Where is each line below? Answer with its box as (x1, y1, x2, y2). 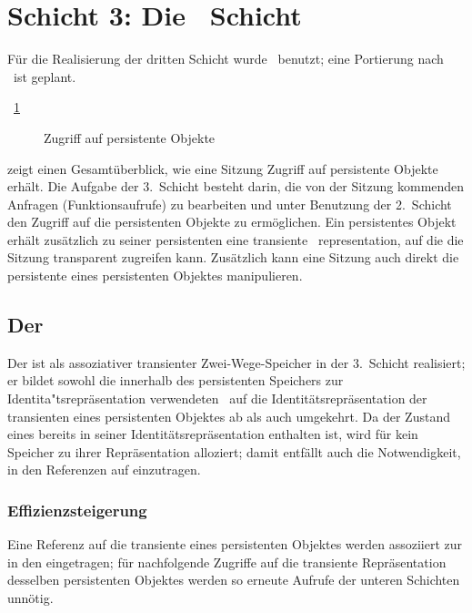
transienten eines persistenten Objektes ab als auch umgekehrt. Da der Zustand (7, 406, 450, 425)
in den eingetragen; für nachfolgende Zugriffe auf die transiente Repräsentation (7, 552, 447, 571)
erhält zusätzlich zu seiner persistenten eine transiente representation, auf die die (7, 230, 464, 249)
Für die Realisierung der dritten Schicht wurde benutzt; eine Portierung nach (7, 49, 444, 68)
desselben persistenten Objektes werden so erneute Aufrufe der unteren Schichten (7, 570, 460, 589)
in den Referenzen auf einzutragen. (7, 460, 201, 479)
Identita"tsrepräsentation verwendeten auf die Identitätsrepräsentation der (7, 389, 427, 408)
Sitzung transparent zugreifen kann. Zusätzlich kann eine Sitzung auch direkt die (7, 248, 459, 267)
